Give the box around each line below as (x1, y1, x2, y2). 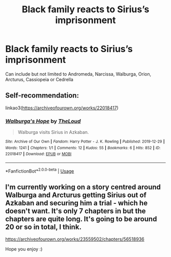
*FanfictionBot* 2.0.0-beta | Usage (5, 167, 74, 174)
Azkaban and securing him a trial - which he (5, 199, 148, 207)
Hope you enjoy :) (5, 246, 43, 252)
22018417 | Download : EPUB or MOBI (5, 152, 72, 157)
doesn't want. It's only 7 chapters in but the (5, 207, 146, 216)
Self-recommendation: (5, 91, 79, 100)
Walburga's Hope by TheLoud (5, 118, 81, 125)
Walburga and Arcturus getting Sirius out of (5, 191, 147, 200)
